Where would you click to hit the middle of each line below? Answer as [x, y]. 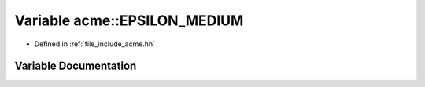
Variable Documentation [76, 66]
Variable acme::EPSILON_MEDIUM [129, 20]
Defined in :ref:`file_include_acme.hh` [95, 44]
